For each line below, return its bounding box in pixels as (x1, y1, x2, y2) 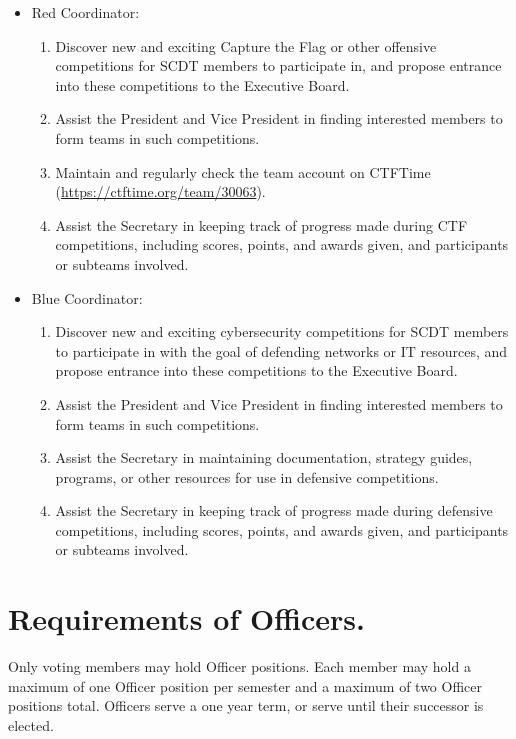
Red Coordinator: (31, 2, 140, 22)
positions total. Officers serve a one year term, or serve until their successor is (8, 695, 484, 716)
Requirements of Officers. (8, 598, 365, 639)
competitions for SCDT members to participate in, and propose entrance (55, 55, 502, 76)
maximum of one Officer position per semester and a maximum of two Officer (8, 675, 482, 696)
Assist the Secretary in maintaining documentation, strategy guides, (55, 447, 473, 468)
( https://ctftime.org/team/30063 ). (55, 181, 266, 202)
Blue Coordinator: (31, 287, 143, 308)
